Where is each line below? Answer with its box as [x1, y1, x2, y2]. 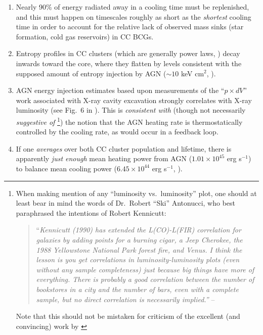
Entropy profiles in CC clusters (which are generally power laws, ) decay [16, 48, 240, 59]
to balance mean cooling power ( [16, 163, 117, 173]
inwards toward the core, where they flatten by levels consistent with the [16, 58, 242, 68]
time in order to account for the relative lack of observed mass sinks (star [16, 21, 244, 32]
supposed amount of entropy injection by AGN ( [16, 68, 166, 78]
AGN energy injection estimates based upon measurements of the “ [16, 85, 225, 95]
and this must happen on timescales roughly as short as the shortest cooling [16, 11, 251, 22]
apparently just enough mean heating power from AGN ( [16, 153, 192, 164]
